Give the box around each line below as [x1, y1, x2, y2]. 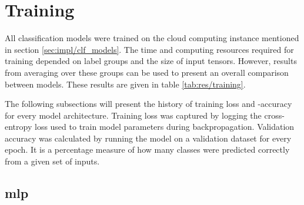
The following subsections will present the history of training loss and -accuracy [5, 98, 292, 110]
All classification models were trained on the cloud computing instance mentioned [5, 32, 299, 44]
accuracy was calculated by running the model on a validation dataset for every [5, 132, 292, 144]
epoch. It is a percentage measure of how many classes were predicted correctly [5, 143, 290, 156]
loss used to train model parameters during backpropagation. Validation [34, 120, 295, 133]
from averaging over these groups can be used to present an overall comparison [5, 66, 289, 78]
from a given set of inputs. [5, 155, 100, 167]
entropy [5, 120, 32, 133]
